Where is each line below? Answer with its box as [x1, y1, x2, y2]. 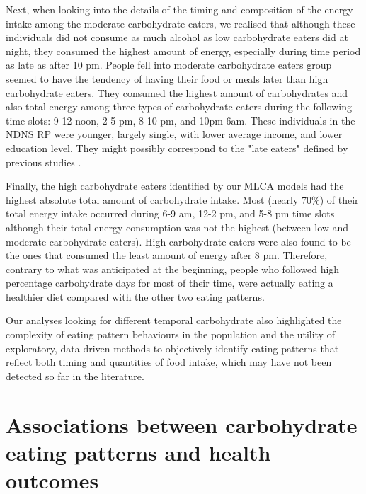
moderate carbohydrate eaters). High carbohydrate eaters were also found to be [6, 234, 351, 248]
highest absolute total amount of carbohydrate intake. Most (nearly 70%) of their [6, 192, 359, 207]
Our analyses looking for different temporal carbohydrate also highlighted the [6, 313, 342, 328]
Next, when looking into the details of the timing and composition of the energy [6, 2, 353, 16]
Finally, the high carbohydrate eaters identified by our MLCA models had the [6, 178, 344, 193]
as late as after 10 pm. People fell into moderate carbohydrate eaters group [6, 57, 332, 72]
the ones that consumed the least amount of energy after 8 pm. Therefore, [6, 248, 328, 263]
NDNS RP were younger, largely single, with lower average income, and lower [6, 127, 343, 142]
